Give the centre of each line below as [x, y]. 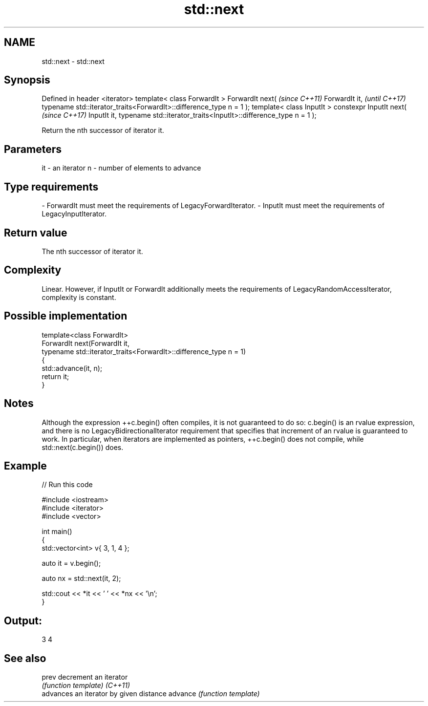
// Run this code [67, 485]
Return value [36, 233]
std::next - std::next [73, 61]
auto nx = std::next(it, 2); [81, 578]
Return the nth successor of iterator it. [103, 130]
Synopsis [27, 80]
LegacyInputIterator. [74, 214]
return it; [55, 376]
